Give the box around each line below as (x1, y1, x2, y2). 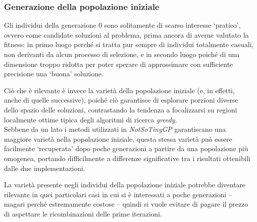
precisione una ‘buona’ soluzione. (4, 68, 103, 79)
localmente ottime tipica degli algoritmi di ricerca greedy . (4, 114, 177, 124)
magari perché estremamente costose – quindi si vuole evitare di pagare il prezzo (4, 199, 248, 209)
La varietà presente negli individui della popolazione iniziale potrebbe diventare (4, 179, 246, 190)
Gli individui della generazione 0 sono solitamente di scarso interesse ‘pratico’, (4, 20, 241, 30)
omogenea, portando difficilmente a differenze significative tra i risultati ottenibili (4, 153, 251, 163)
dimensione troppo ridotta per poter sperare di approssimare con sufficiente (4, 58, 233, 69)
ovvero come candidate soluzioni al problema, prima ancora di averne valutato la (4, 29, 249, 40)
